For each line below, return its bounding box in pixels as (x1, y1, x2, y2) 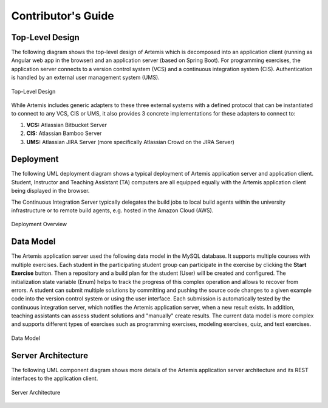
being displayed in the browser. (11, 187, 90, 195)
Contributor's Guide (11, 9, 115, 22)
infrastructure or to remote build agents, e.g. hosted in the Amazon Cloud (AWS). (11, 207, 214, 214)
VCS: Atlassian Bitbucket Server (26, 121, 108, 128)
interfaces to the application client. (11, 375, 98, 382)
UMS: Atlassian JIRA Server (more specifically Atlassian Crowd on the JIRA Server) (26, 138, 235, 145)
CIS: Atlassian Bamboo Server (26, 130, 102, 137)
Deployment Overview (11, 221, 67, 228)
